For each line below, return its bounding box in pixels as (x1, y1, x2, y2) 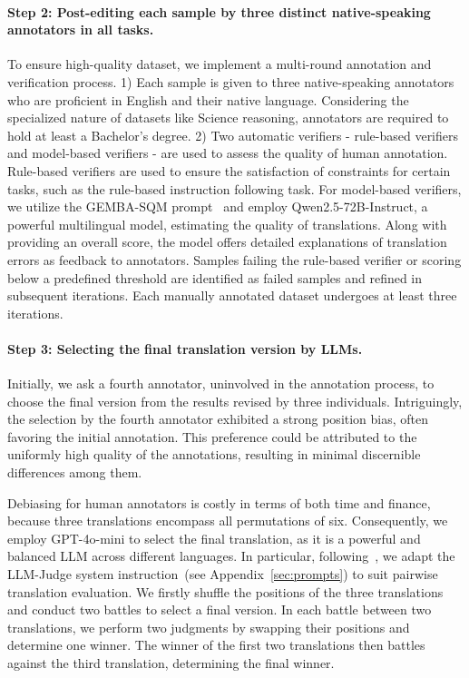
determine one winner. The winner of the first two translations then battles (7, 635, 425, 654)
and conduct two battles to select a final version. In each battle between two (7, 600, 432, 619)
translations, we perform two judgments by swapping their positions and (7, 617, 410, 636)
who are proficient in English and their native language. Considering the (7, 90, 409, 109)
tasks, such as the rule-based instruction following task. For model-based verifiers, (7, 179, 462, 198)
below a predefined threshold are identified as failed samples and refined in (7, 268, 423, 287)
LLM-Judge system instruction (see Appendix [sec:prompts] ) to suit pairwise (7, 565, 438, 584)
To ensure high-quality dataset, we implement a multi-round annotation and (7, 54, 432, 74)
